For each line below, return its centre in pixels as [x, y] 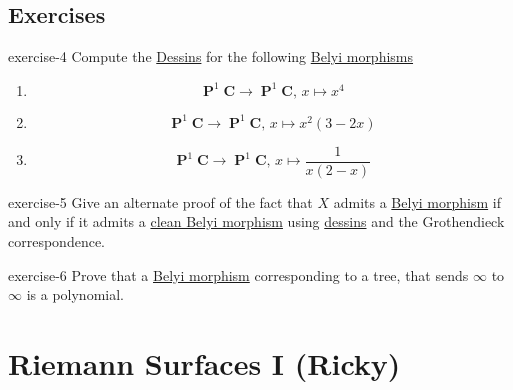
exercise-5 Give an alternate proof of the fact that [160, 201]
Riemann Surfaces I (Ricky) [204, 363]
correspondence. [56, 241]
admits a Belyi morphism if [417, 201]
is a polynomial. [75, 294]
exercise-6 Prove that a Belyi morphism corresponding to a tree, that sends [238, 274]
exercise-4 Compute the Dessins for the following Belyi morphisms [211, 56]
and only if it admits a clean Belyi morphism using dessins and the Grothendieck [256, 221]
